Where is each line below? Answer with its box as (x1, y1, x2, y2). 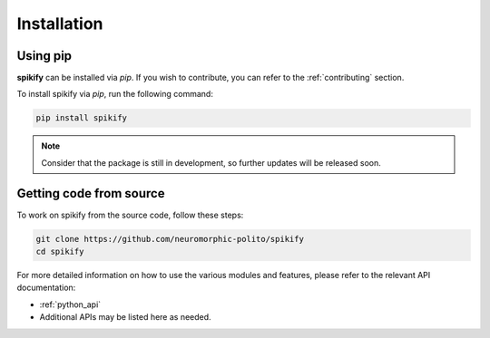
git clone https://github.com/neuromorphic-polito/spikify (35, 234, 304, 244)
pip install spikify (35, 113, 127, 123)
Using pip (16, 48, 73, 63)
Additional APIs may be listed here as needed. (39, 312, 212, 323)
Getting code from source (16, 186, 165, 201)
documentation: (16, 282, 76, 294)
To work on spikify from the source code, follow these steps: (16, 209, 244, 220)
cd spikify (35, 246, 84, 257)
